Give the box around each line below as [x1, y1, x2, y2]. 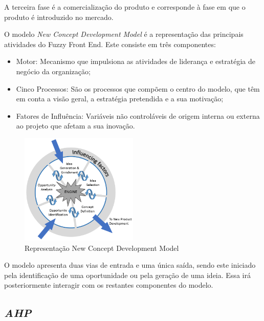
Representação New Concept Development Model [25, 242, 179, 253]
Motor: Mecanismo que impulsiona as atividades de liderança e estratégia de [16, 56, 255, 67]
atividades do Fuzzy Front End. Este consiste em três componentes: [4, 38, 216, 49]
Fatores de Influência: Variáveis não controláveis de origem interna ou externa [16, 110, 260, 121]
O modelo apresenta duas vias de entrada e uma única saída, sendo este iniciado [4, 260, 256, 270]
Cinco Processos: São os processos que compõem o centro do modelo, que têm [16, 83, 260, 94]
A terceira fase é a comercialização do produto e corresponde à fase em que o [4, 2, 246, 12]
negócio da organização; [16, 66, 91, 76]
